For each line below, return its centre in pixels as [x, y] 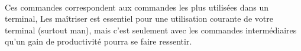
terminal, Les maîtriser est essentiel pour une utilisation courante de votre [139, 18]
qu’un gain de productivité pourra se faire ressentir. [98, 41]
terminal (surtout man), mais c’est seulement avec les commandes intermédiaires [151, 30]
